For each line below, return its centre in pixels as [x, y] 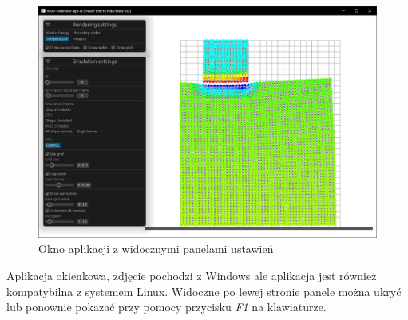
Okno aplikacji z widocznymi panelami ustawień [156, 249]
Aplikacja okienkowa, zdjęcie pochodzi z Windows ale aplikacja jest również [192, 276]
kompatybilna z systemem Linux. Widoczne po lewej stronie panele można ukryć [204, 291]
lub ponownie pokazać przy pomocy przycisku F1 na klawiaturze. [166, 307]
